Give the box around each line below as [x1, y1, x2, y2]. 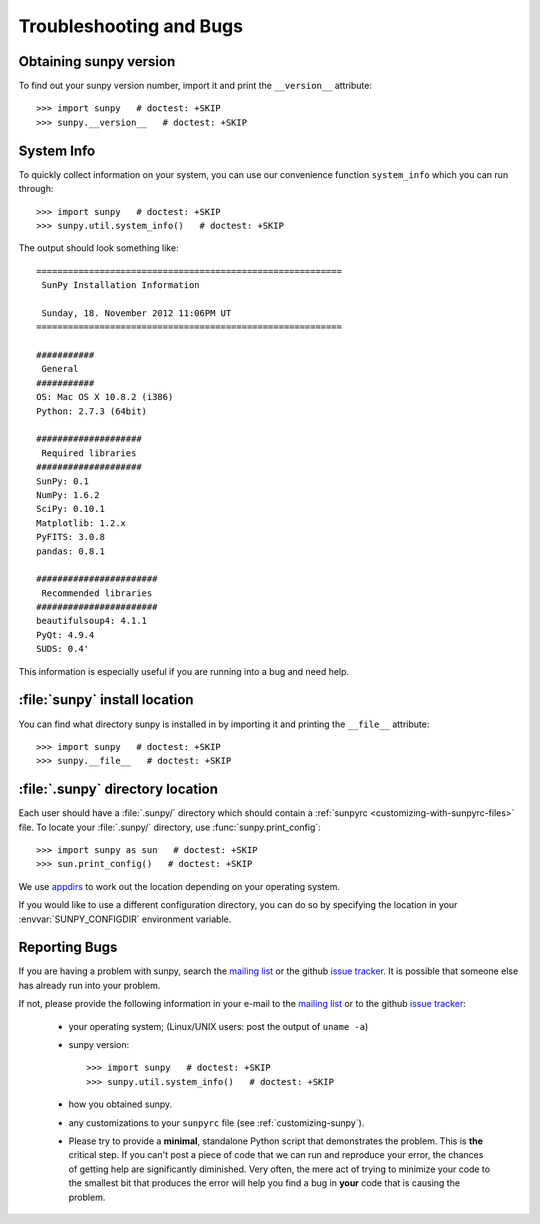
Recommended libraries [41, 587, 153, 599]
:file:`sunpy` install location [18, 691, 194, 709]
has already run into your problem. [18, 979, 161, 991]
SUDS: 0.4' [36, 643, 90, 655]
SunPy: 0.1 [36, 475, 90, 487]
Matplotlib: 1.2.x [36, 517, 127, 529]
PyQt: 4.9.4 [36, 629, 95, 640]
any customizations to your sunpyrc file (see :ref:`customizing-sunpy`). [68, 1116, 365, 1129]
